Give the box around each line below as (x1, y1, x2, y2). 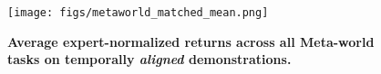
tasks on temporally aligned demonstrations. (7, 50, 292, 69)
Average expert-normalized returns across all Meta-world (7, 32, 375, 51)
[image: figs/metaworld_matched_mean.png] (7, 6, 269, 19)
